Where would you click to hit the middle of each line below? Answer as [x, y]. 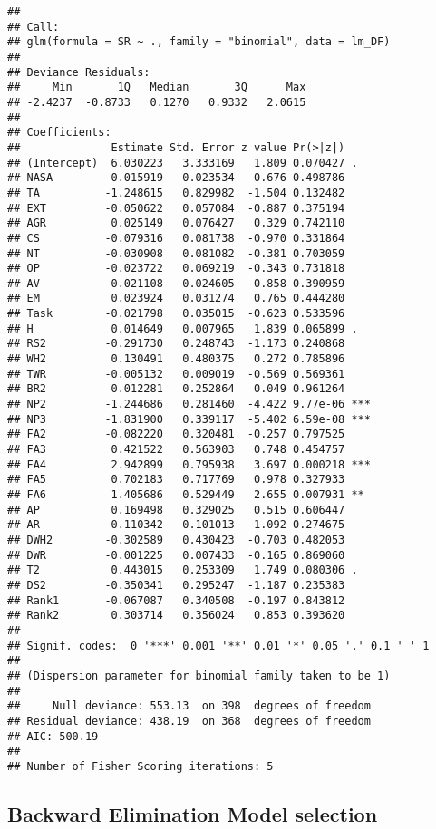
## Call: [34, 27]
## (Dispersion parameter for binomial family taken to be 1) [199, 675]
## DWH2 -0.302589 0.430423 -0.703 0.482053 [176, 540]
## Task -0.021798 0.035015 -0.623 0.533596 [176, 314]
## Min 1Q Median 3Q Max [157, 87]
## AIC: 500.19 [53, 736]
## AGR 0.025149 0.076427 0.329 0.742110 [176, 223]
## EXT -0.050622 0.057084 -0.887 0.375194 [176, 208]
